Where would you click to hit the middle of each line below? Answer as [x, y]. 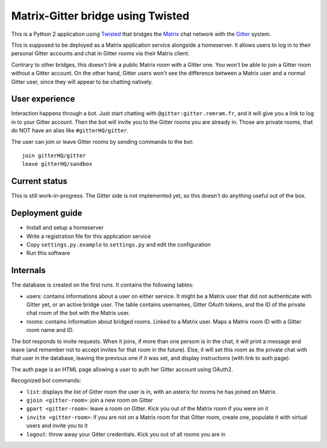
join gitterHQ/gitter [54, 155]
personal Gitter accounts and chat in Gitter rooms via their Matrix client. [101, 53]
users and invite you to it [57, 426]
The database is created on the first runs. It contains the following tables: [102, 285]
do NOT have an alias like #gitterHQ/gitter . [70, 131]
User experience [43, 99]
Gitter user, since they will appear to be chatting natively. [82, 81]
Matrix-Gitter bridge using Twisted [100, 16]
